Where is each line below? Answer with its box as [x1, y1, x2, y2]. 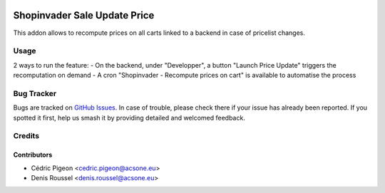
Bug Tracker [13, 88, 57, 98]
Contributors [13, 150, 53, 160]
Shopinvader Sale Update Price [13, 9, 155, 21]
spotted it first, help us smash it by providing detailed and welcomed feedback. [13, 113, 245, 122]
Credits [13, 131, 39, 141]
